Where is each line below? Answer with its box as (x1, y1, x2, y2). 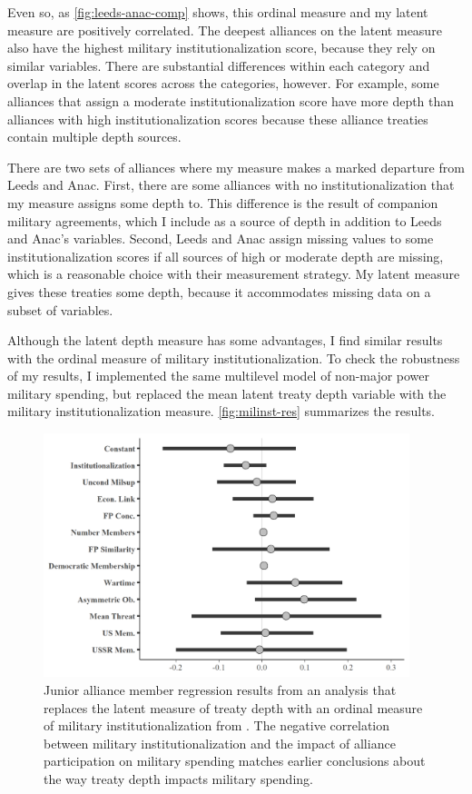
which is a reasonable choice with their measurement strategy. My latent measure (7, 264, 460, 283)
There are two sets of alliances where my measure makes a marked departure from (7, 157, 465, 176)
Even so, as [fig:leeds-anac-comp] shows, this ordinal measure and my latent (7, 3, 428, 21)
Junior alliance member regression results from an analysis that (44, 680, 397, 699)
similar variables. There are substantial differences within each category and (7, 55, 430, 74)
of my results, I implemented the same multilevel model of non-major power (7, 366, 430, 385)
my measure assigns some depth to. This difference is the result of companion (7, 193, 438, 212)
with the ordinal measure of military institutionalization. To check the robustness (7, 348, 460, 367)
